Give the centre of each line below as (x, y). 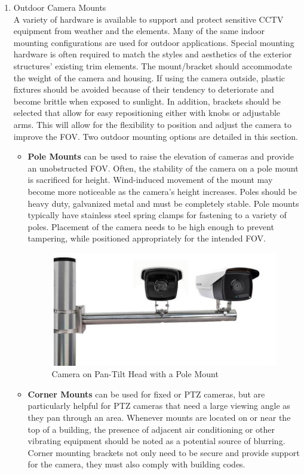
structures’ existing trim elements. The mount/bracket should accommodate (153, 65)
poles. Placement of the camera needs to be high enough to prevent (151, 226)
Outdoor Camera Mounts (60, 7)
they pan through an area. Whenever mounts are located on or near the (159, 417)
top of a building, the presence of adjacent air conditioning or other (151, 429)
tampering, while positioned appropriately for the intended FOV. (147, 238)
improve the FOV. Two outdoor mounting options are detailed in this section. (156, 136)
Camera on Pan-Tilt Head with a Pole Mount (135, 374)
